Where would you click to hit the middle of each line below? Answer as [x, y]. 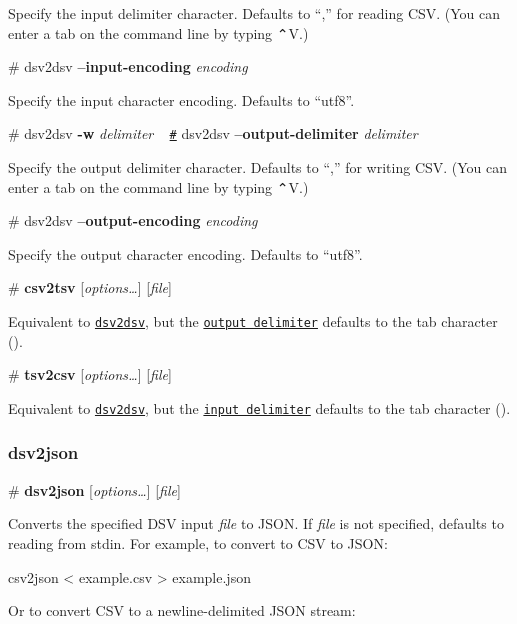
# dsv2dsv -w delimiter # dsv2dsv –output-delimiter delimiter [213, 133]
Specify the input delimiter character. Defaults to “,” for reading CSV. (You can [254, 13]
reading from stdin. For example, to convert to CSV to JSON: [198, 542]
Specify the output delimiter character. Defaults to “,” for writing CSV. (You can [258, 167]
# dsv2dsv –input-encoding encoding [128, 66]
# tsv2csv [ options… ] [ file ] [90, 374]
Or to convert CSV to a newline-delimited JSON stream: [182, 610]
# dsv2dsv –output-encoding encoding [133, 220]
